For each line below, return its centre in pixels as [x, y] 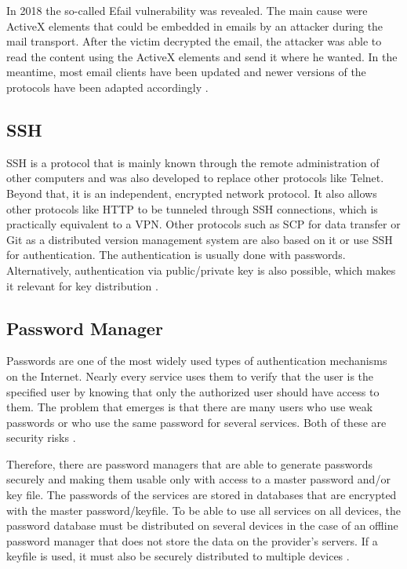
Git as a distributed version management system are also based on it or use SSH [200, 239]
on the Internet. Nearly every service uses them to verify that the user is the [190, 376]
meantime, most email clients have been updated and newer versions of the [186, 72]
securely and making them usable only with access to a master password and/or [198, 479]
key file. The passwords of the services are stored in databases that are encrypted [202, 495]
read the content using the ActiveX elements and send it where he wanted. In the [202, 56]
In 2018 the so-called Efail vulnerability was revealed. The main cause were [187, 10]
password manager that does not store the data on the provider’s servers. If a [192, 540]
